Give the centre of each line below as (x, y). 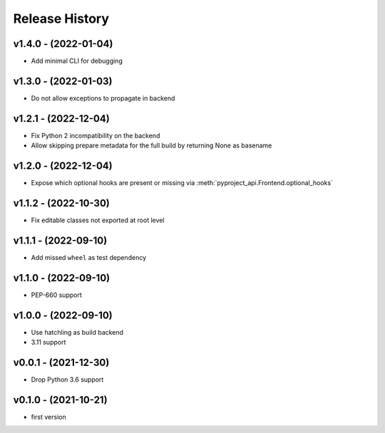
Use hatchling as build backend (77, 332)
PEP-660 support (56, 295)
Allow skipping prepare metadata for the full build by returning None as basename (152, 145)
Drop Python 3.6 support (67, 380)
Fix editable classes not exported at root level (98, 220)
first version (49, 417)
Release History (61, 19)
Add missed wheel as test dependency (88, 257)
